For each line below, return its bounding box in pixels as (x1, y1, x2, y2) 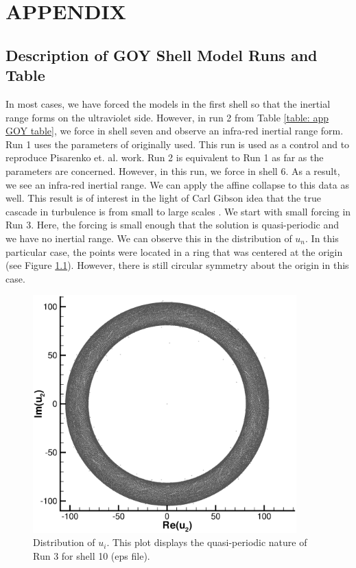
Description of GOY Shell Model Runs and (5, 44, 318, 65)
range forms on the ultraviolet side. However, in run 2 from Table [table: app (5, 110, 329, 124)
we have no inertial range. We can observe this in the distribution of (5, 230, 292, 245)
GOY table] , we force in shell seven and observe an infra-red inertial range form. (5, 123, 344, 138)
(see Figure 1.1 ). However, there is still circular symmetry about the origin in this (5, 258, 349, 272)
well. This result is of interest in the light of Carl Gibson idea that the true (5, 191, 321, 205)
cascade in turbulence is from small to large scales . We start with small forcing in (5, 204, 351, 218)
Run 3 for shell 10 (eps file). (33, 548, 150, 563)
